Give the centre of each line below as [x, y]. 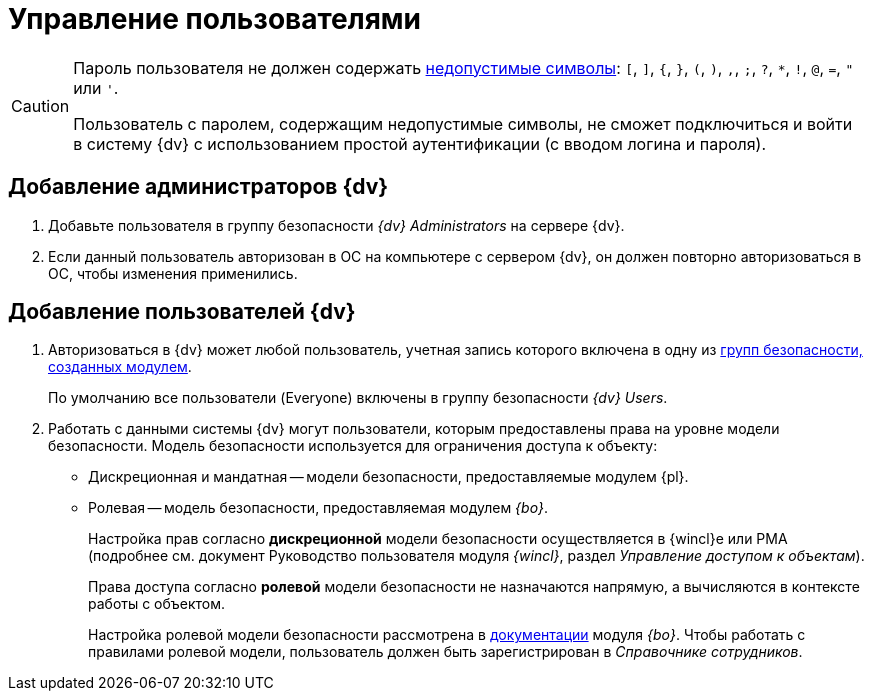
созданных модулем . [120, 367]
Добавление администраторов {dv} [198, 187]
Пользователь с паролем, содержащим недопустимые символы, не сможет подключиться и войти [463, 123]
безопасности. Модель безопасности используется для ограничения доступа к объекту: [353, 446]
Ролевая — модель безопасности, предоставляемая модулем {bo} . [318, 508]
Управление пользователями [214, 19]
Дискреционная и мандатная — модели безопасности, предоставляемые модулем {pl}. [388, 477]
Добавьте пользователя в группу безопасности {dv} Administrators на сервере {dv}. [336, 225]
